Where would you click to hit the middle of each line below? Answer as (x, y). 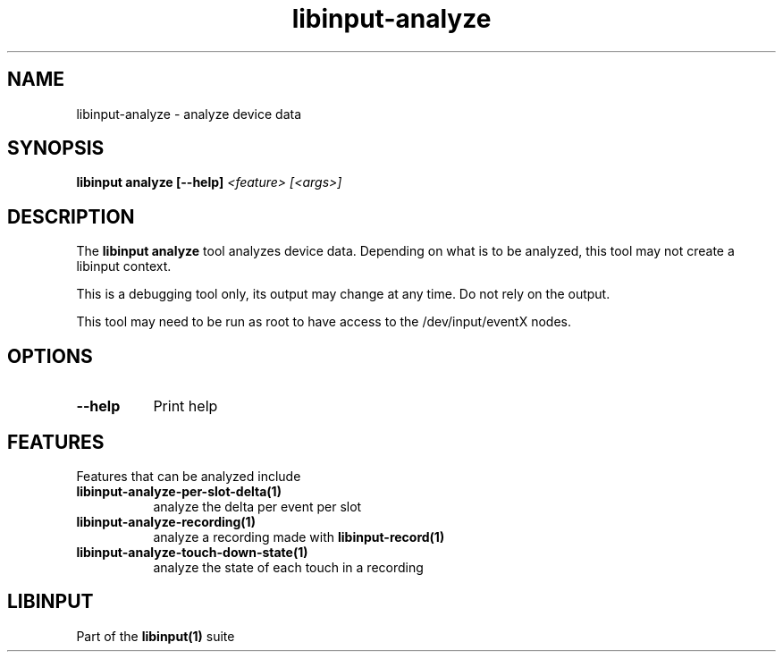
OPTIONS (50, 356)
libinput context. (124, 266)
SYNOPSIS (56, 148)
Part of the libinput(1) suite (156, 636)
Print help (185, 406)
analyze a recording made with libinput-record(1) (299, 536)
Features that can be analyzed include (189, 476)
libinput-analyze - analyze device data (189, 114)
